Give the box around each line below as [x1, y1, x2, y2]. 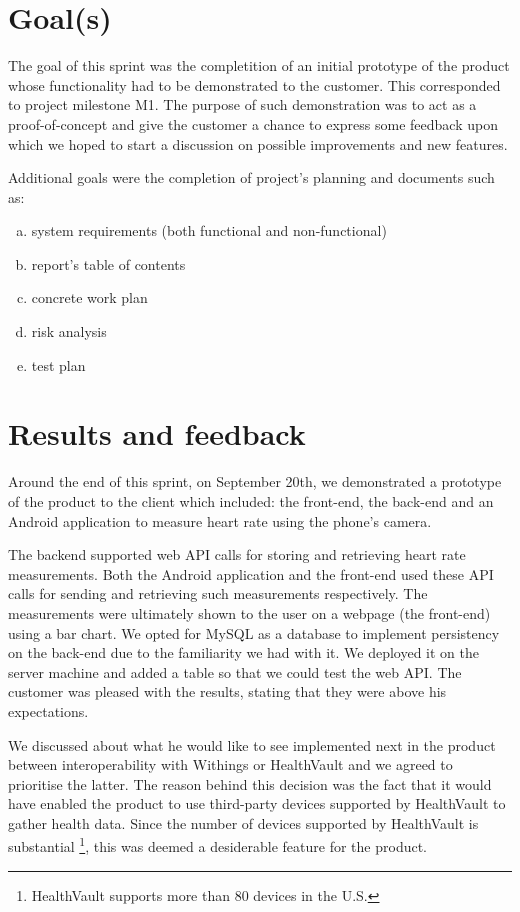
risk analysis [31, 321, 107, 342]
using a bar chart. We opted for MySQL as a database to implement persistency [8, 622, 500, 643]
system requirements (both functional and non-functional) [31, 220, 387, 241]
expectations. [8, 700, 89, 721]
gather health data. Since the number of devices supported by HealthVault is [8, 812, 479, 833]
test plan [31, 354, 86, 375]
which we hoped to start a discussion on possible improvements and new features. [8, 133, 508, 154]
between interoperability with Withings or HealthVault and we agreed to [8, 754, 453, 775]
